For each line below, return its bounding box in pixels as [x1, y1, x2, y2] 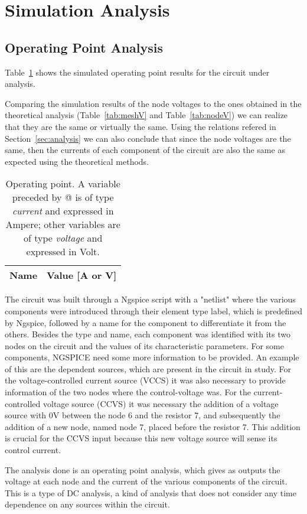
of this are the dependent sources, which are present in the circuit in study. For [5, 362, 291, 375]
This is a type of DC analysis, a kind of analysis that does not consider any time [5, 486, 296, 499]
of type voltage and [24, 231, 103, 245]
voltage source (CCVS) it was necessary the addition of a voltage [43, 397, 279, 409]
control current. [5, 444, 61, 456]
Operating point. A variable [5, 177, 120, 191]
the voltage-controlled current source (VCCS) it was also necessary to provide [5, 374, 286, 386]
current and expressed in [12, 204, 114, 218]
